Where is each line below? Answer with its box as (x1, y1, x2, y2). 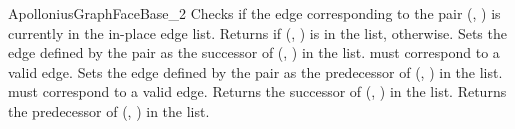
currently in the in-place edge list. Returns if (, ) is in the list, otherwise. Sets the (8, 22, 507, 43)
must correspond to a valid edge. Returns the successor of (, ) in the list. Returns (8, 81, 507, 102)
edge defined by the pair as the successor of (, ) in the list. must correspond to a (8, 42, 500, 63)
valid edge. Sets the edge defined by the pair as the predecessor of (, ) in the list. (8, 61, 503, 82)
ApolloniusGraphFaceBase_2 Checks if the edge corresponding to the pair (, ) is (8, 3, 501, 23)
